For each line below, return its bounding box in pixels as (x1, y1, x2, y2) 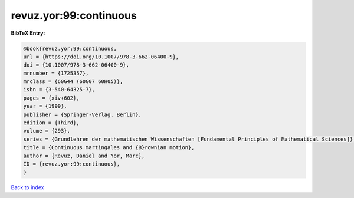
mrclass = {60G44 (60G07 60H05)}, (23, 78, 123, 85)
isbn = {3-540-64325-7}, (23, 86, 96, 93)
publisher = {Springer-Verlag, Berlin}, (23, 111, 142, 118)
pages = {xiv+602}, (23, 94, 80, 101)
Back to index (11, 184, 44, 191)
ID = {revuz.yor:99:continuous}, (23, 161, 120, 167)
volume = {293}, (23, 127, 71, 134)
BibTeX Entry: (11, 29, 45, 37)
